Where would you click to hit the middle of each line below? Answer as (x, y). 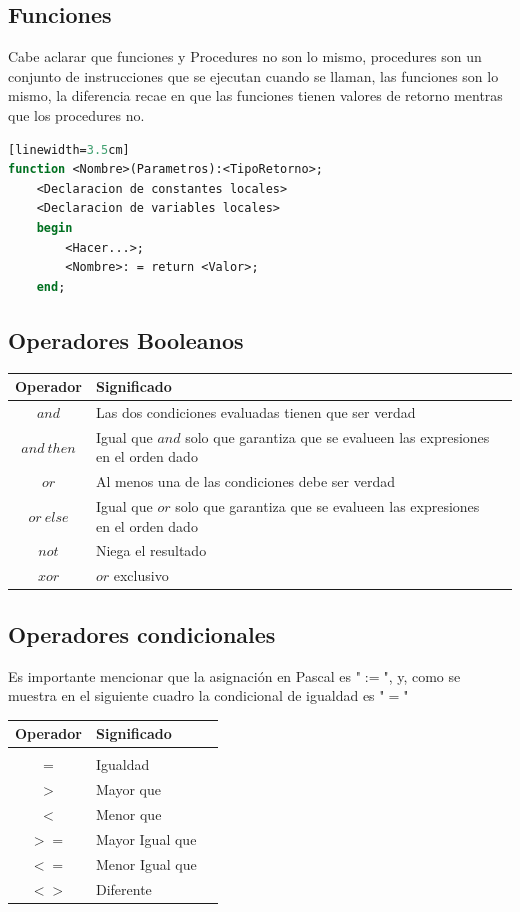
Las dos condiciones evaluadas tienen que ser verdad (255, 411)
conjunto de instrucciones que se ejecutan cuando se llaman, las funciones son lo (253, 75)
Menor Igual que (146, 863)
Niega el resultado (151, 550)
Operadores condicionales (142, 633)
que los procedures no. (76, 114)
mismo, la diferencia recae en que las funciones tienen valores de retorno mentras (255, 95)
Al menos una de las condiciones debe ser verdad (245, 481)
